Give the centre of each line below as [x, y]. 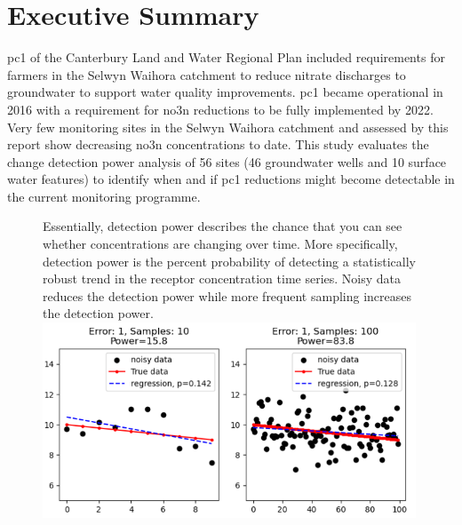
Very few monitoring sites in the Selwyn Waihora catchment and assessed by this [228, 127]
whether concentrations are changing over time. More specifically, [220, 244]
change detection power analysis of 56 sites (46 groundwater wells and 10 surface [227, 161]
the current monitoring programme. [104, 196]
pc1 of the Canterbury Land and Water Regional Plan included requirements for [226, 57]
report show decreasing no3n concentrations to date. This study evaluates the [218, 144]
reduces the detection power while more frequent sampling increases [227, 295]
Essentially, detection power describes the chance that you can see [223, 226]
